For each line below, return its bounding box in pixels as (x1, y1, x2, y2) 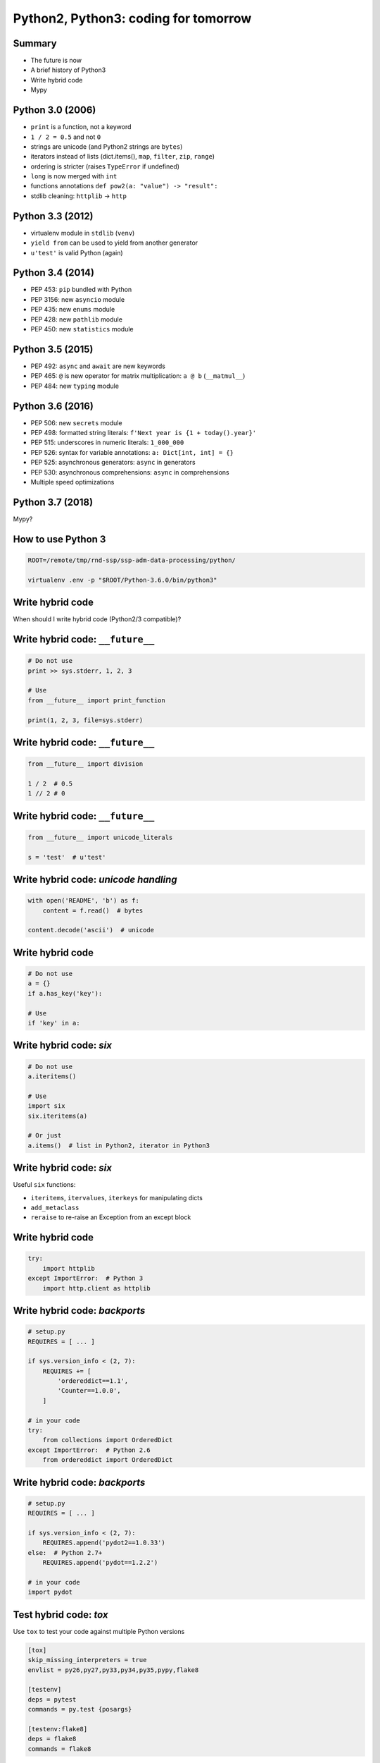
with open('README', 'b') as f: (27, 896, 140, 905)
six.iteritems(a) (27, 1111, 88, 1120)
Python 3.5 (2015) (13, 343, 94, 355)
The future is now (30, 56, 82, 65)
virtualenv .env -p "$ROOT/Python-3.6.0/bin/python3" (27, 575, 217, 584)
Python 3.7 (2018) (13, 496, 94, 508)
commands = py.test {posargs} (27, 1705, 132, 1714)
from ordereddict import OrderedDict (42, 1456, 173, 1464)
